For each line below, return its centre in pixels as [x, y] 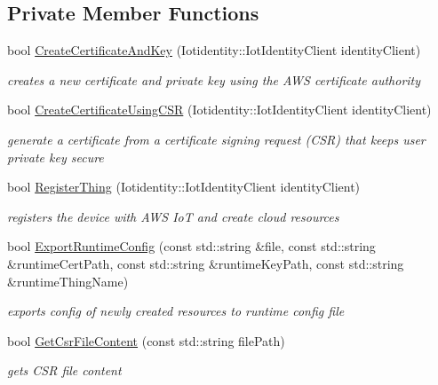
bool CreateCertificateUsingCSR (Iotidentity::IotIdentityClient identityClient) [219, 110]
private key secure [56, 157]
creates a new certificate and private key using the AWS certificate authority [214, 79]
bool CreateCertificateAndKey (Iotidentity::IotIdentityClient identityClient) [214, 50]
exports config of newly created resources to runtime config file [176, 311]
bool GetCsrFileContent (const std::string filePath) [146, 340]
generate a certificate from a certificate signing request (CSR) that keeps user [216, 139]
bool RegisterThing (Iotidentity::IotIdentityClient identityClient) [184, 187]
